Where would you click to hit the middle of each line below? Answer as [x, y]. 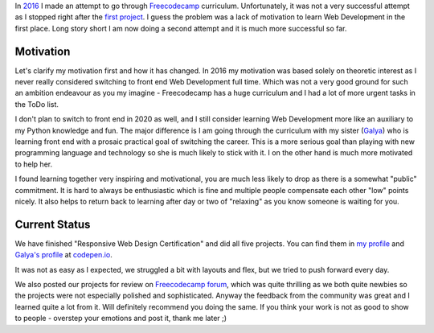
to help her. [33, 164]
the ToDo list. [37, 104]
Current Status [53, 224]
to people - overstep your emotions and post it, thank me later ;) [121, 319]
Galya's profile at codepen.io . [63, 255]
